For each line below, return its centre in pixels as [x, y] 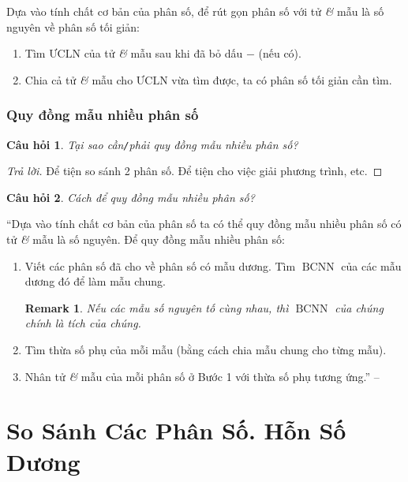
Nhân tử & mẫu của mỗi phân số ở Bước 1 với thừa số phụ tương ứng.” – [202, 376]
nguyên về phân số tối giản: [73, 26]
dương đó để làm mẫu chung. [95, 281]
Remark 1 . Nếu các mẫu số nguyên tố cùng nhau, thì [157, 307]
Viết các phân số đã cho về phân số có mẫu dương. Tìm [160, 265]
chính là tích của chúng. [83, 323]
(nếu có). [280, 53]
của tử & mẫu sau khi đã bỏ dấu [163, 53]
